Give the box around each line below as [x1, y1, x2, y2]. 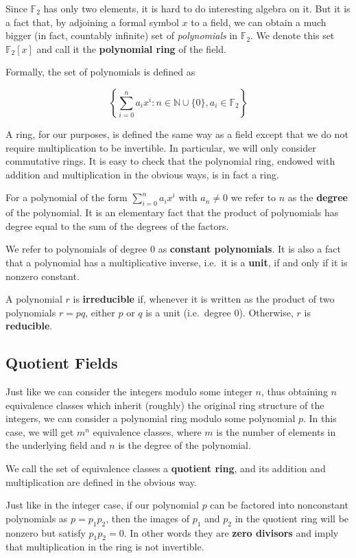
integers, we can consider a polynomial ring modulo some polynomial [5, 411, 296, 426]
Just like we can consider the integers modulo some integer [5, 384, 252, 399]
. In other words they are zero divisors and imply [123, 525, 339, 539]
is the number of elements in [216, 424, 336, 439]
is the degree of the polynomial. [118, 438, 251, 452]
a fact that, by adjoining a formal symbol [5, 14, 179, 29]
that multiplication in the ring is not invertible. [5, 539, 204, 554]
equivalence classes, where [93, 424, 202, 439]
